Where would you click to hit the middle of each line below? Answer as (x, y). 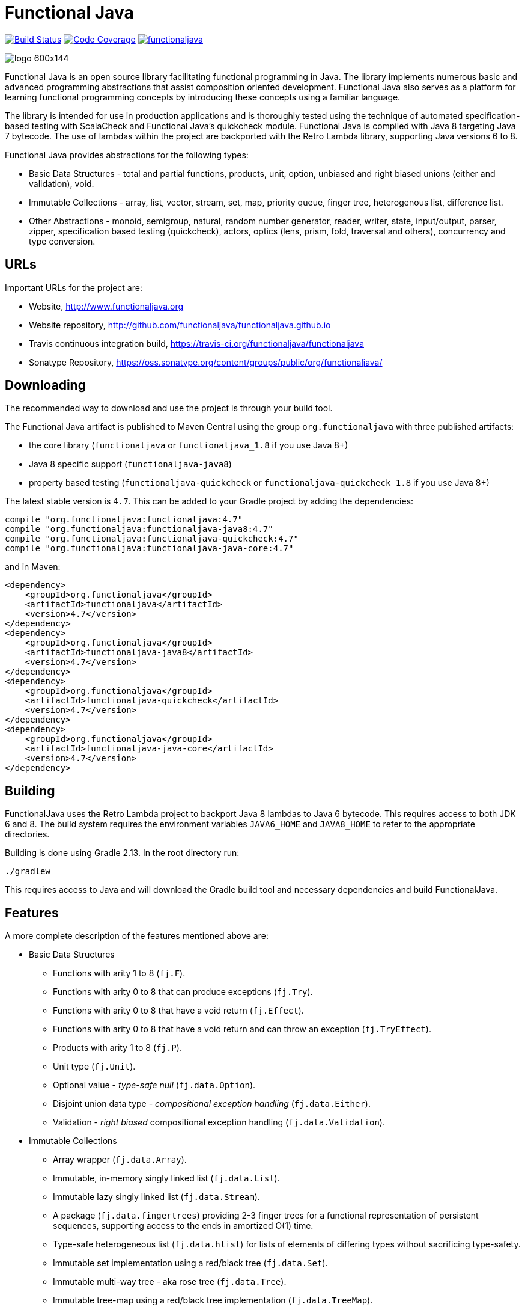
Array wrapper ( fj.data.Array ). (120, 1160)
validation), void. (62, 183)
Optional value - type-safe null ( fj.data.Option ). (154, 1085)
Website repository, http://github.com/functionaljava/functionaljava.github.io (180, 325)
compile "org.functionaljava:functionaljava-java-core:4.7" (149, 549)
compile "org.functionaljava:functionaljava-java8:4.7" (139, 529)
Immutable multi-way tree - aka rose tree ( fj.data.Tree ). (170, 1282)
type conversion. (62, 241)
